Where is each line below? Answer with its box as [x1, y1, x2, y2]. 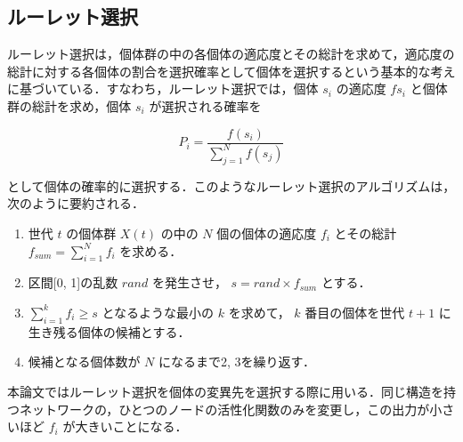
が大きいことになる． [62, 417, 188, 436]
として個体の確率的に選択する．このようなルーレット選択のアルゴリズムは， [7, 176, 456, 195]
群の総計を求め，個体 [7, 96, 132, 115]
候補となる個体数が [28, 352, 141, 371]
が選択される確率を [149, 96, 262, 115]
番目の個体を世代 [305, 302, 405, 321]
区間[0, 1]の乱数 [28, 273, 118, 292]
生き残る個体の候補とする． [28, 322, 191, 341]
